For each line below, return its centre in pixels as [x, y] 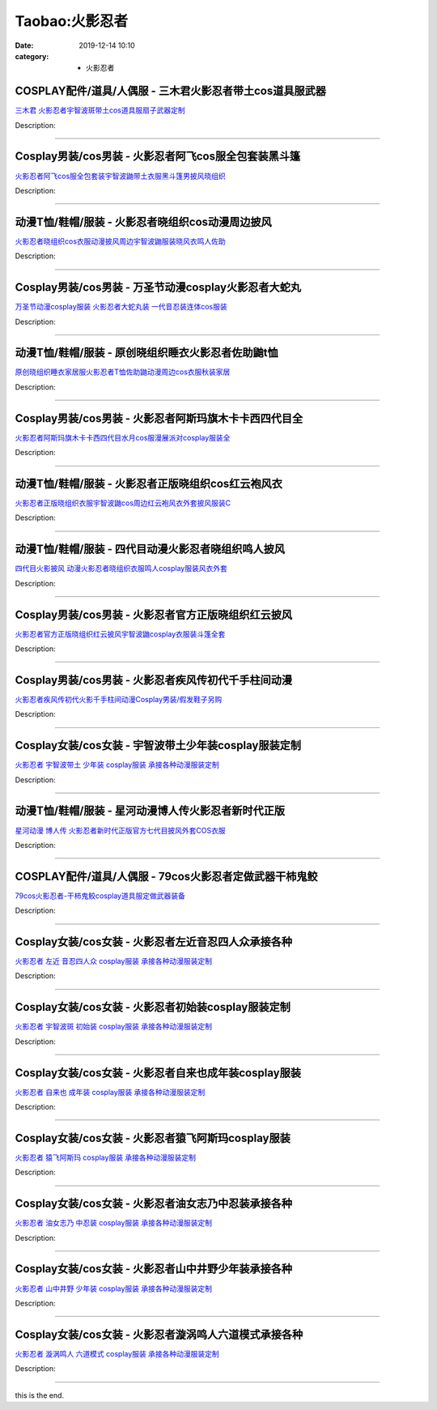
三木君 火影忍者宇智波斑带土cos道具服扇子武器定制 [100, 110]
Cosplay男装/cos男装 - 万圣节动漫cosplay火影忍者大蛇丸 [158, 288]
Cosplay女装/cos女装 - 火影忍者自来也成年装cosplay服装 [158, 1073]
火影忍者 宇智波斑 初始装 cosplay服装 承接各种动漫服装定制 [114, 1027]
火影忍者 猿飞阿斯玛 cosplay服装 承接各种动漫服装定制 [106, 1157]
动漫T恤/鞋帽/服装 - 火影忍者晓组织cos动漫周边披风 [144, 222]
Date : [24, 45]
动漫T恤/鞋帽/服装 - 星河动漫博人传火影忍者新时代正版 [150, 811]
